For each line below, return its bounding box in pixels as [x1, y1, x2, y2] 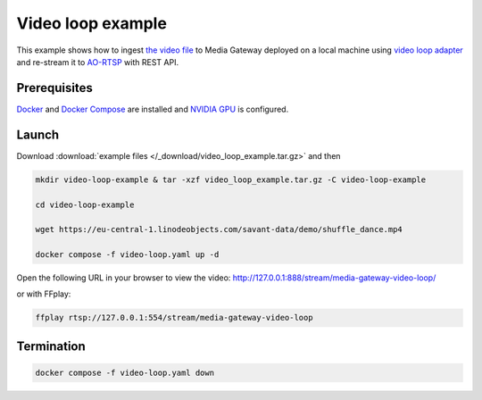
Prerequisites [16, 80, 93, 96]
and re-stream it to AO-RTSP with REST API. [16, 56, 179, 67]
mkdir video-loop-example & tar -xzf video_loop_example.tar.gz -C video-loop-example [35, 174, 427, 185]
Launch [16, 127, 60, 142]
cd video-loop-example [35, 199, 135, 210]
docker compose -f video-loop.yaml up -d [35, 250, 220, 260]
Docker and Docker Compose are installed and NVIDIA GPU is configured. [16, 104, 289, 114]
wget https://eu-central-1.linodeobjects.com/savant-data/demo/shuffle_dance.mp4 [35, 224, 403, 235]
